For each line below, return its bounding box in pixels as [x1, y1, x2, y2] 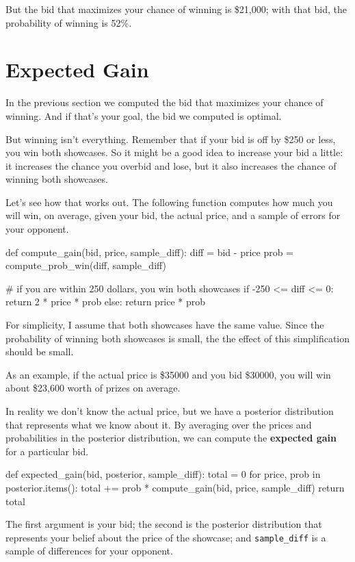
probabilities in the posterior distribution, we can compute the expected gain [5, 431, 337, 445]
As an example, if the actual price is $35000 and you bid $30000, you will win [5, 367, 331, 381]
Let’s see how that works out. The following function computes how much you [5, 194, 333, 209]
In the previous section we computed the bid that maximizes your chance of [5, 95, 324, 110]
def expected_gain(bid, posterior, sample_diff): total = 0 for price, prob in [5, 467, 321, 481]
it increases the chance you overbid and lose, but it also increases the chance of [5, 158, 337, 173]
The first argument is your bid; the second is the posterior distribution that [5, 517, 322, 531]
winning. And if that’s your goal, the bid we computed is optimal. [5, 108, 282, 123]
